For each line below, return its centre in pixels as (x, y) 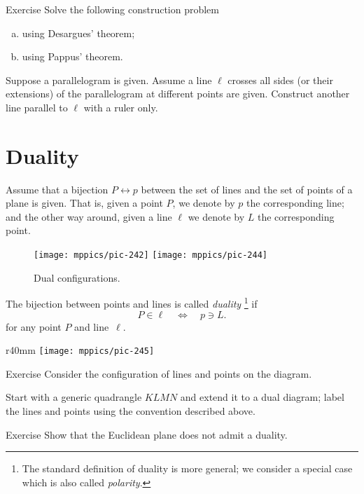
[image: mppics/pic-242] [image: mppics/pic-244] (150, 255)
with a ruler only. (121, 107)
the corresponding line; (295, 203)
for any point (34, 326)
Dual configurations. (77, 277)
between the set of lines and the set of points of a (247, 189)
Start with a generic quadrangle (74, 397)
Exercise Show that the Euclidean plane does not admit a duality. (147, 434)
